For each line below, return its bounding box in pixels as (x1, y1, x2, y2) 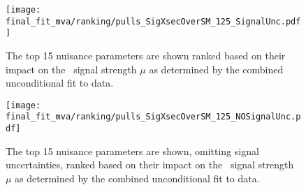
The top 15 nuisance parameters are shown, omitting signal (6, 143, 259, 158)
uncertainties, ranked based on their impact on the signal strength (6, 157, 294, 172)
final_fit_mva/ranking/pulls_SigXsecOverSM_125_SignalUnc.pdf (6, 16, 301, 27)
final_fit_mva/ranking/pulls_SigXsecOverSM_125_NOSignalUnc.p (6, 112, 301, 122)
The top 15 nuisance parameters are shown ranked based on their (6, 47, 286, 62)
